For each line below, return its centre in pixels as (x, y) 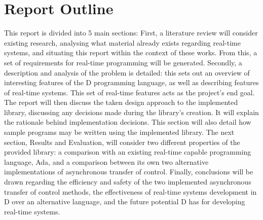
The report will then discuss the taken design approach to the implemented (121, 102)
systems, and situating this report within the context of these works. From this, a (131, 52)
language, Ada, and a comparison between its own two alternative (106, 161)
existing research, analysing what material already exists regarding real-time (122, 42)
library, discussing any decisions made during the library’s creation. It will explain (131, 112)
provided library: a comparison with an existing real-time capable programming (128, 152)
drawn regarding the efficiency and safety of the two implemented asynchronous (128, 182)
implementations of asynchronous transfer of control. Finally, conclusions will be (129, 172)
